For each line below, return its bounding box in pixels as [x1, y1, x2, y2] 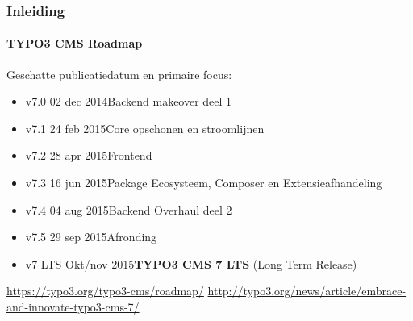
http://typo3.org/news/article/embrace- [207, 282, 407, 299]
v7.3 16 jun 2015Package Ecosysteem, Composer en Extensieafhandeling [25, 174, 382, 191]
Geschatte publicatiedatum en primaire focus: [6, 65, 232, 82]
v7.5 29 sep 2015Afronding [25, 228, 157, 245]
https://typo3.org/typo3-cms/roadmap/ [6, 282, 204, 299]
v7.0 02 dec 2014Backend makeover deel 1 [25, 93, 232, 110]
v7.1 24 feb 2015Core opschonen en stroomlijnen [25, 119, 265, 136]
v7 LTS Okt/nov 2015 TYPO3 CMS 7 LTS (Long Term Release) [25, 255, 357, 272]
